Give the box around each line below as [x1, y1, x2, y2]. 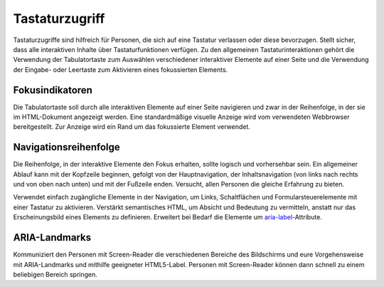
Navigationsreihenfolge [13, 141, 120, 153]
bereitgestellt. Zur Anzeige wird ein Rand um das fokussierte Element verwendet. [13, 122, 250, 131]
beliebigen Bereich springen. [13, 270, 97, 278]
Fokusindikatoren [13, 84, 92, 96]
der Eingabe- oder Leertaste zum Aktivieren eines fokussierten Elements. [13, 65, 228, 74]
